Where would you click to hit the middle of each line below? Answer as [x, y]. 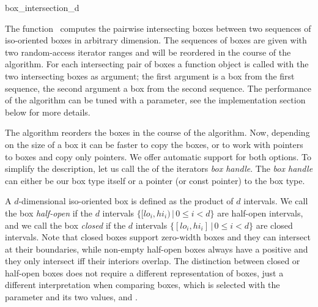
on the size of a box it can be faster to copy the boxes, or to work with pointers [154, 144]
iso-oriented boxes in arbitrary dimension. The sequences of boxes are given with [156, 40]
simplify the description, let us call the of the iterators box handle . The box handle [159, 168]
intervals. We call [276, 201]
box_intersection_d [42, 7]
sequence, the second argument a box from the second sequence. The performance [158, 88]
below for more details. [48, 112]
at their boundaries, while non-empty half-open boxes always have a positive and [157, 249]
